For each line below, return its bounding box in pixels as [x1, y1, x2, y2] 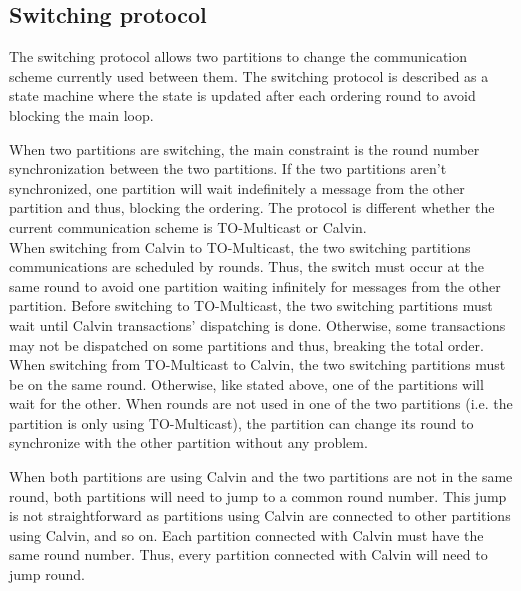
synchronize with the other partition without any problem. [9, 432, 368, 453]
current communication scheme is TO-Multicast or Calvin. [9, 216, 367, 237]
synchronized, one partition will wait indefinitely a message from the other [9, 177, 465, 198]
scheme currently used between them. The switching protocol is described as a [9, 65, 489, 86]
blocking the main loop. [9, 104, 154, 125]
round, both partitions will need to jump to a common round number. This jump [9, 485, 507, 506]
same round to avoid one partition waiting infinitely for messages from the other [9, 275, 501, 296]
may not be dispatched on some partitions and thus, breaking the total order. [9, 334, 484, 355]
